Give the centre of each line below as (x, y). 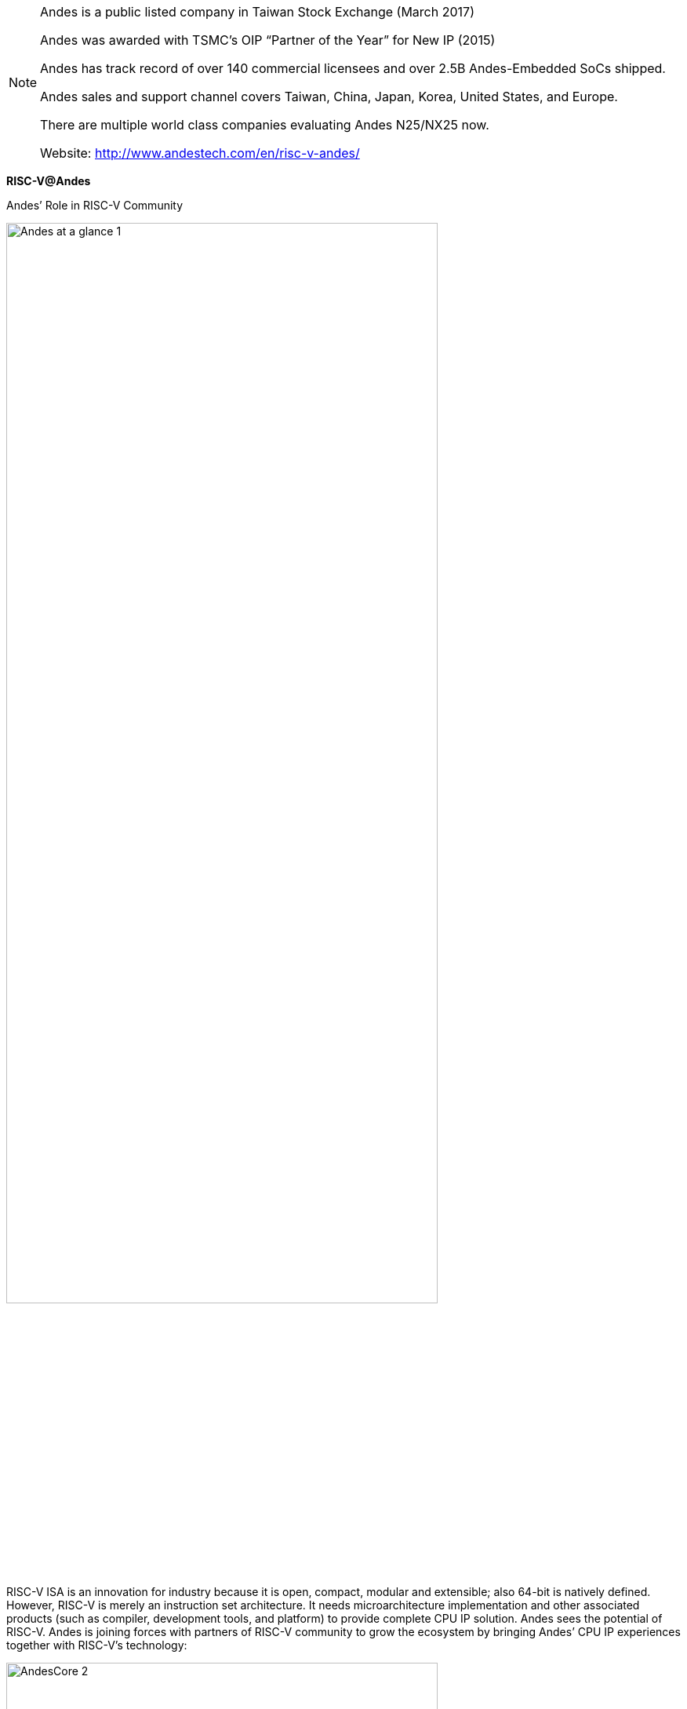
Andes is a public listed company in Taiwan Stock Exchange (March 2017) (257, 12)
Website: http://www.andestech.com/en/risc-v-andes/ (200, 153)
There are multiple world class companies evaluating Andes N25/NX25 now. (265, 125)
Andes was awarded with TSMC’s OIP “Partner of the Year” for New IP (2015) (268, 40)
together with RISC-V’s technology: (97, 1645)
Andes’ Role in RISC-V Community (95, 205)
